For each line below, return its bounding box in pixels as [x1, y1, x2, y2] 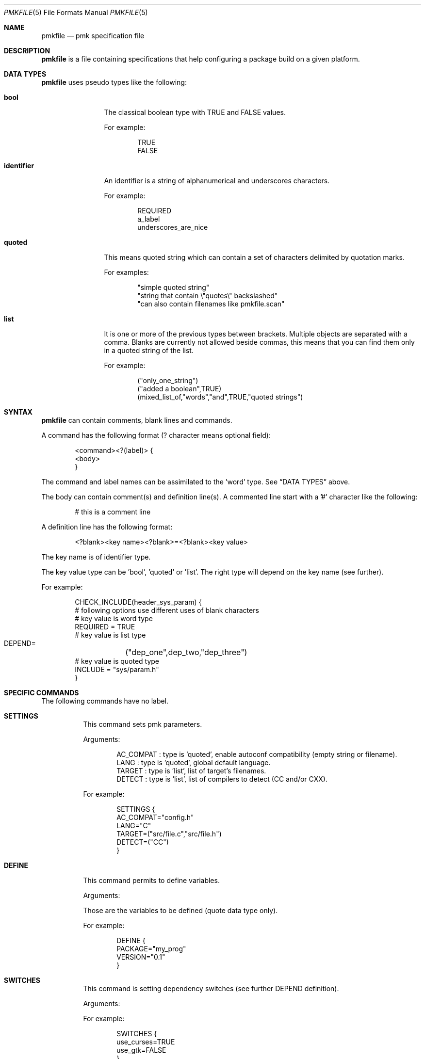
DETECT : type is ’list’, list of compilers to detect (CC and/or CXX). [116, 775, 327, 783]
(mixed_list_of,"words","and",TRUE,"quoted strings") [137, 393, 303, 401]
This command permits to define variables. [83, 876, 220, 884]
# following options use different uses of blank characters [75, 606, 259, 614]
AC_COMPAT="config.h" [116, 813, 194, 821]
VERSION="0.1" [116, 953, 165, 961]
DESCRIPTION [4, 47, 50, 55]
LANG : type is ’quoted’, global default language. [116, 758, 271, 767]
